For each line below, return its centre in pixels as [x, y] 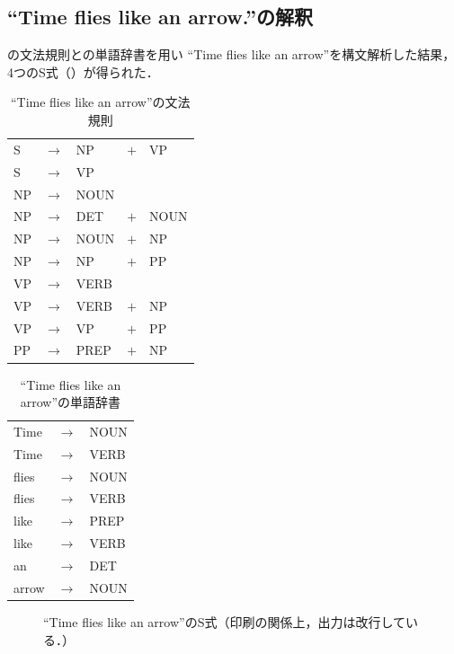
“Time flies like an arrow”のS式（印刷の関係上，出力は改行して [224, 621]
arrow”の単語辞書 [71, 402]
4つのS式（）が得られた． [83, 71]
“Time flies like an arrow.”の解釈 [160, 17]
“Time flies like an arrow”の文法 [100, 102]
